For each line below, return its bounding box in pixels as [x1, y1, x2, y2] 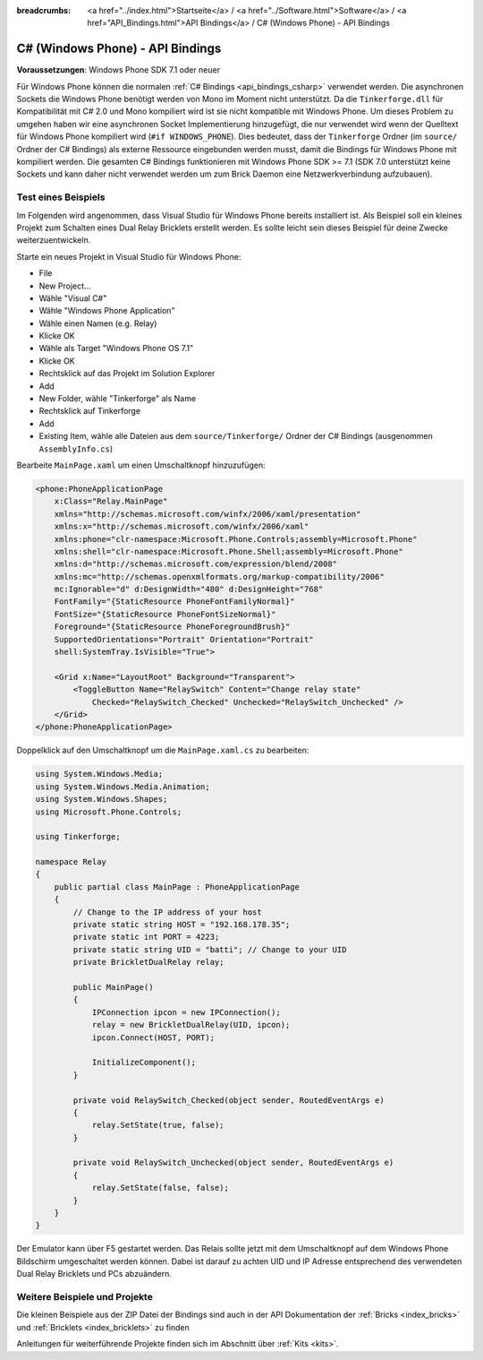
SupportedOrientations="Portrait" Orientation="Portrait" [54, 634, 314, 644]
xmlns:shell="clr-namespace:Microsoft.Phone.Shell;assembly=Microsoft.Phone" [54, 547, 404, 556]
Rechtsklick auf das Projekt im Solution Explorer [38, 368, 216, 379]
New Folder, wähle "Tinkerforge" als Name [38, 393, 197, 404]
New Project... [38, 280, 91, 291]
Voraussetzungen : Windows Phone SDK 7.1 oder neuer [16, 65, 221, 75]
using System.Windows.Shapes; [35, 794, 168, 805]
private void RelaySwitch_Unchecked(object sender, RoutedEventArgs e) [72, 1158, 394, 1168]
